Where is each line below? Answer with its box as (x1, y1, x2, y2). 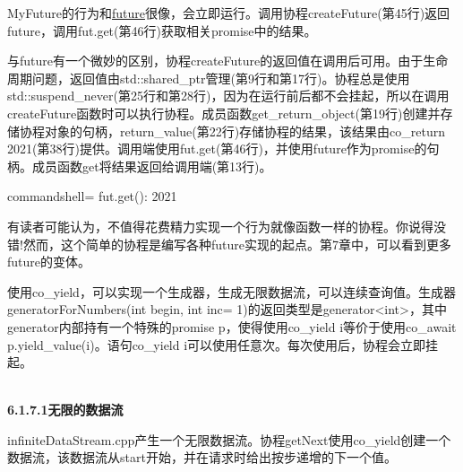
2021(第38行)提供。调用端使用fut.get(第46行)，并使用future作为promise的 (7, 139, 427, 158)
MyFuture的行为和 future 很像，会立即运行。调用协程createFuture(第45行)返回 (7, 4, 450, 22)
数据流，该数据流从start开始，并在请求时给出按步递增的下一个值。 (7, 448, 397, 467)
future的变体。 (7, 252, 91, 271)
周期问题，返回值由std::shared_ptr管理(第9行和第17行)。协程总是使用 (7, 68, 410, 87)
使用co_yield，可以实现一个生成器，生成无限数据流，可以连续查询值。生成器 (7, 282, 456, 301)
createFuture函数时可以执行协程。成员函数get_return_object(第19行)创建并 (7, 103, 441, 122)
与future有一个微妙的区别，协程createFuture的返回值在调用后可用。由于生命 (7, 51, 449, 70)
